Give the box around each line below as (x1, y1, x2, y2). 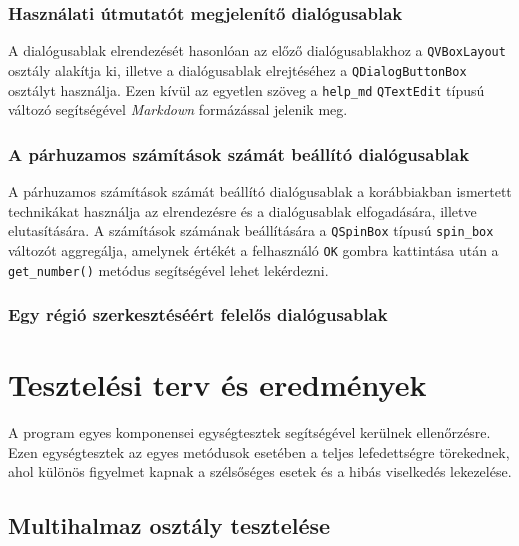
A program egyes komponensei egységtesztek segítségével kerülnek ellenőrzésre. (8, 422, 491, 443)
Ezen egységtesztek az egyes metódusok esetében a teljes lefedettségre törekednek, (8, 441, 510, 462)
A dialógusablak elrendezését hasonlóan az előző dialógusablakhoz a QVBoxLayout (8, 40, 506, 61)
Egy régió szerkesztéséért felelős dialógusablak (8, 302, 388, 327)
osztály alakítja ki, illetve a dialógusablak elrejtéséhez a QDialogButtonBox (8, 59, 467, 80)
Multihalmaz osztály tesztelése (8, 510, 331, 541)
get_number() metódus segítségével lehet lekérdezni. (8, 259, 329, 280)
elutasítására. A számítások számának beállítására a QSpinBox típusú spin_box (8, 220, 494, 241)
